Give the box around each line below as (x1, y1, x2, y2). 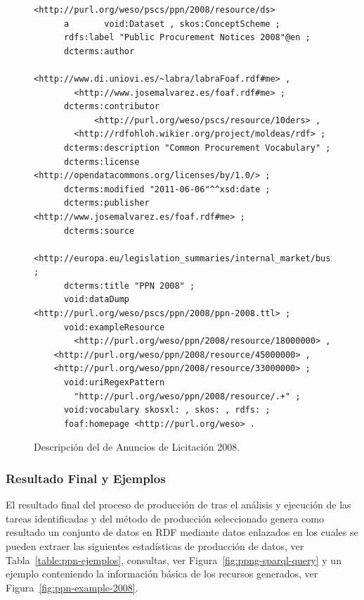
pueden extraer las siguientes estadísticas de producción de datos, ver (6, 539, 304, 553)
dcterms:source (63, 225, 135, 236)
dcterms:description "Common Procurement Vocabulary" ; (63, 142, 331, 153)
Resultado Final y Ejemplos (6, 469, 166, 487)
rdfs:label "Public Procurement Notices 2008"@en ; (63, 32, 311, 43)
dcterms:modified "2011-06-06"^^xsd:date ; (63, 184, 271, 194)
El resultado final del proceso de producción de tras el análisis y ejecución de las (6, 497, 351, 512)
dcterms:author (63, 46, 135, 56)
